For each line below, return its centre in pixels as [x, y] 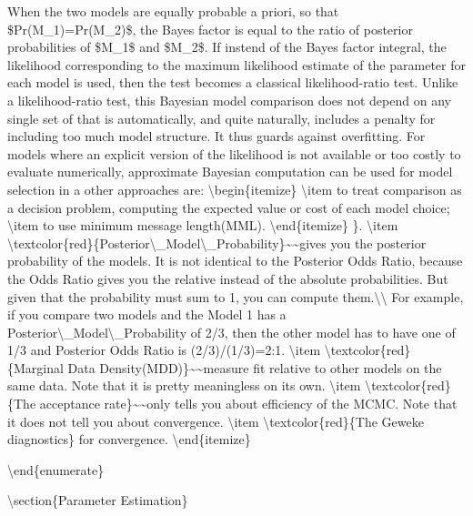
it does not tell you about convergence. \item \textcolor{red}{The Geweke [216, 421]
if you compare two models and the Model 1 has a [147, 314]
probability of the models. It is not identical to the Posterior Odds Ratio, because [235, 261]
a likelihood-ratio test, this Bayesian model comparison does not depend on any [229, 100]
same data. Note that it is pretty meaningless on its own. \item [184, 385]
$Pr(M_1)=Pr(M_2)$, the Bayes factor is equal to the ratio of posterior [210, 29]
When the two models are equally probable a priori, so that [173, 11]
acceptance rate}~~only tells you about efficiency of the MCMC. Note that [248, 404]
